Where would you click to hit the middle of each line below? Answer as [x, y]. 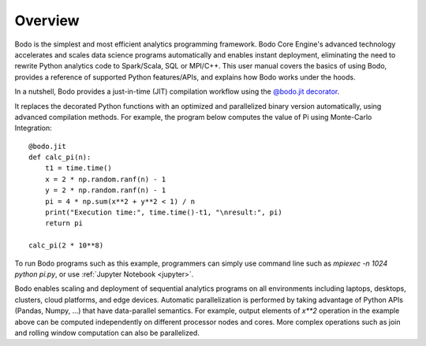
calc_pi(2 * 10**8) [66, 246]
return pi [64, 223]
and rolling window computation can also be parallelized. [107, 333]
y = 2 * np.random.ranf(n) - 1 [105, 190]
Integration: [34, 128]
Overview [47, 20]
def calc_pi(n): [60, 157]
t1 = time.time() [78, 168]
